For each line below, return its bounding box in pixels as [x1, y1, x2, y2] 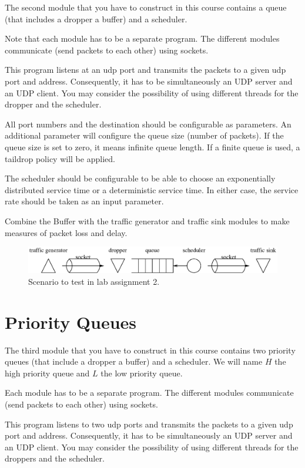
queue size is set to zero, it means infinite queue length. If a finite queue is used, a [5, 140, 300, 153]
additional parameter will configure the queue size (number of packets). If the [5, 129, 284, 142]
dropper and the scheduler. [5, 98, 102, 110]
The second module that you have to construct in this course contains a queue [5, 1, 287, 13]
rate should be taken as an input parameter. [5, 195, 164, 207]
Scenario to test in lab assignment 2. [28, 275, 160, 287]
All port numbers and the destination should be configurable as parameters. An [5, 117, 291, 130]
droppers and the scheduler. [5, 452, 105, 464]
